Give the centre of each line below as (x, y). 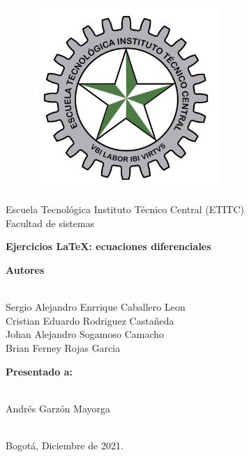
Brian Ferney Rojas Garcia (63, 347)
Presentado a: (39, 371)
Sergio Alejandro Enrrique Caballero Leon (96, 307)
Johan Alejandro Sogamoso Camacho (85, 334)
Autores (25, 269)
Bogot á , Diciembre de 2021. (65, 445)
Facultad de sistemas (50, 223)
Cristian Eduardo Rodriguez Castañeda (90, 320)
